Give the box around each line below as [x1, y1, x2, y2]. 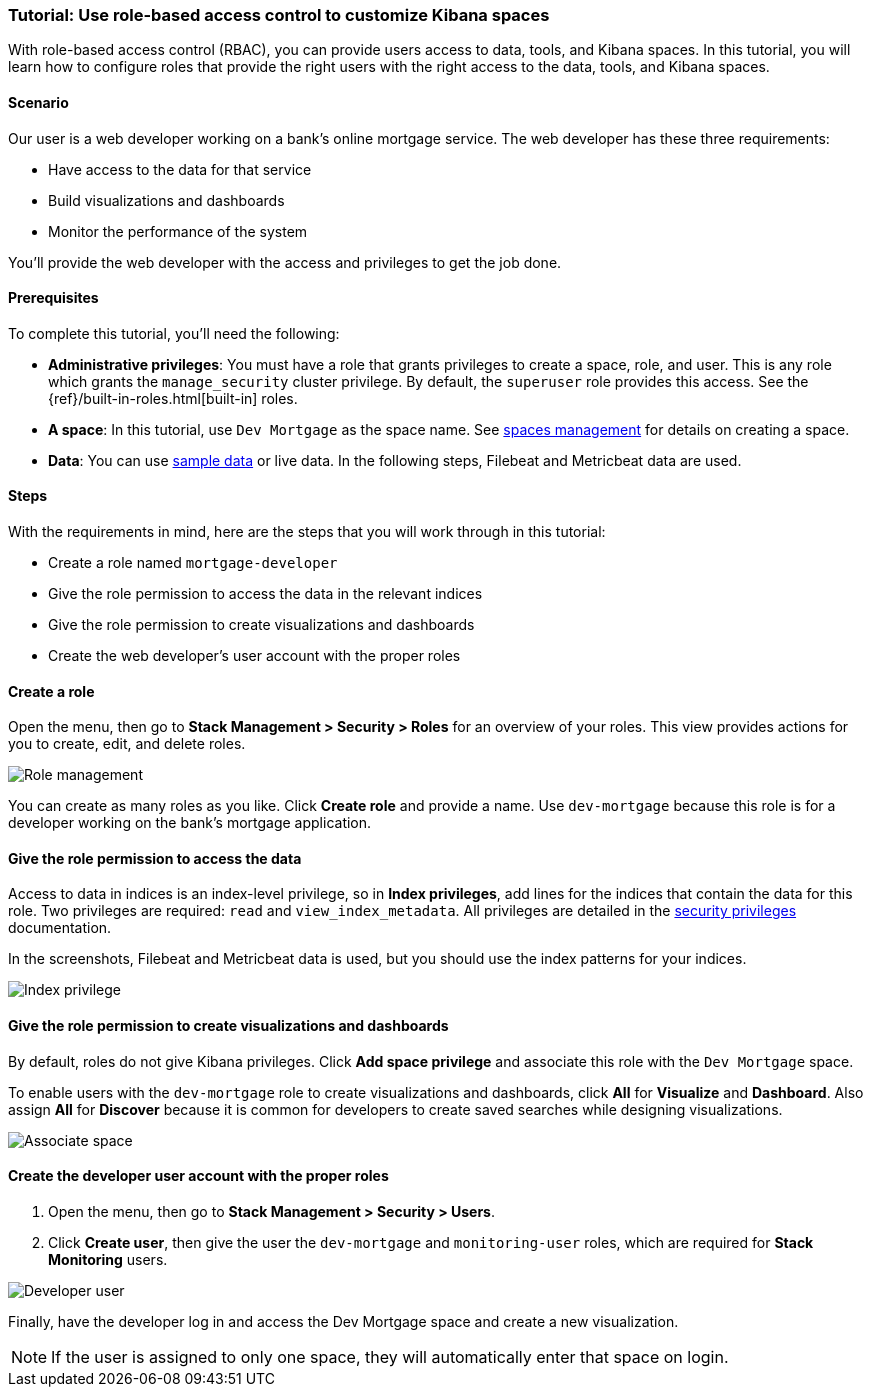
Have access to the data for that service [48, 160, 312, 178]
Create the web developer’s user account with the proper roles [48, 647, 461, 665]
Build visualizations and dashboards [48, 191, 285, 209]
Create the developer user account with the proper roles [8, 1167, 389, 1185]
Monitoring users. [48, 1250, 168, 1268]
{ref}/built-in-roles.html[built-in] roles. [48, 389, 298, 407]
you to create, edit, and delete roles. [8, 735, 246, 753]
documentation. [8, 919, 112, 937]
